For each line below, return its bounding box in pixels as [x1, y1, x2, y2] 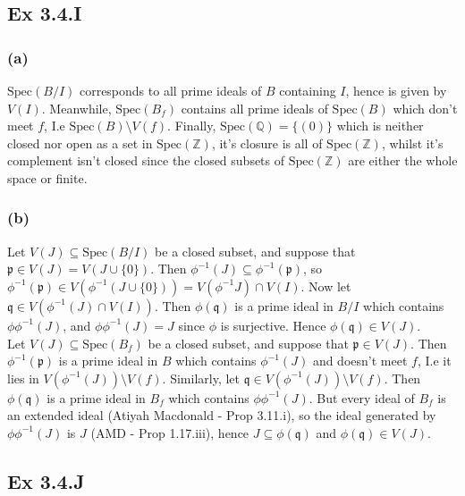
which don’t [393, 98, 458, 117]
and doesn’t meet [312, 351, 408, 370]
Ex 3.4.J [7, 467, 85, 494]
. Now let [300, 276, 351, 295]
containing [279, 81, 336, 99]
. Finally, [167, 116, 216, 135]
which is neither [336, 116, 424, 135]
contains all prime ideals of [181, 98, 328, 117]
